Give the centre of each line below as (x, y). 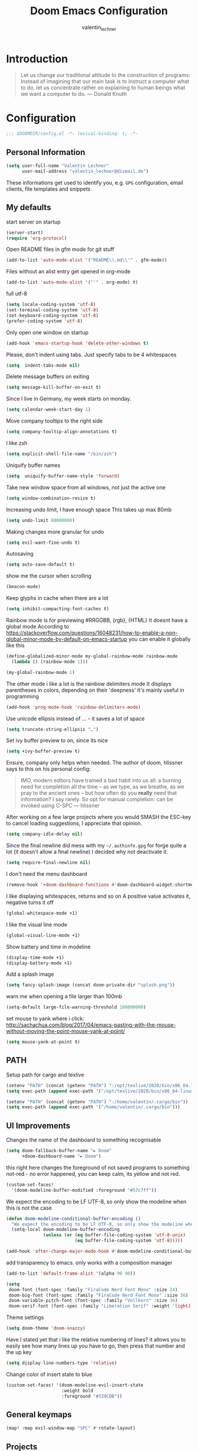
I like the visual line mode (37, 924)
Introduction (37, 59)
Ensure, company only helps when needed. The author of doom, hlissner (94, 763)
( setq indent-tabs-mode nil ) (43, 365)
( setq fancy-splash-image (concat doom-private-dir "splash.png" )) (91, 985)
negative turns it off (30, 902)
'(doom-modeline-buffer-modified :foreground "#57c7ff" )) (84, 1190)
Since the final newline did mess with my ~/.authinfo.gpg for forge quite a (96, 846)
